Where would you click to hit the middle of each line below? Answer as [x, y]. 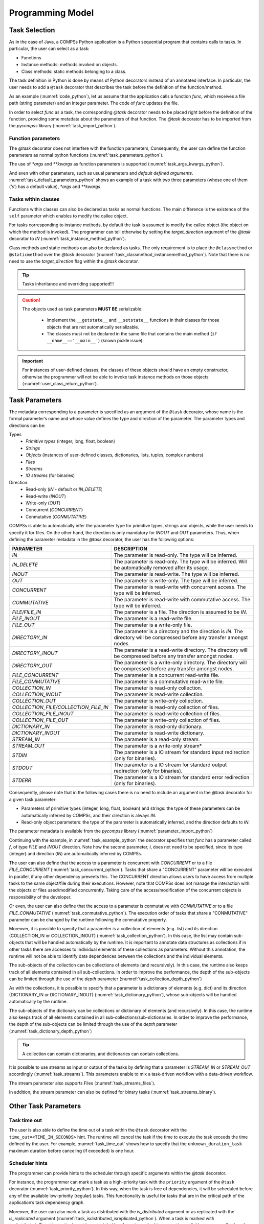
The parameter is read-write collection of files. [167, 714]
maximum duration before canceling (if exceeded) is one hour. [72, 1151]
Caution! [31, 300]
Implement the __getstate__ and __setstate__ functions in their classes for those [133, 320]
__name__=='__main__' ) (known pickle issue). [95, 341]
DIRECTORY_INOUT [35, 653]
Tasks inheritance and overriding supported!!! [68, 284]
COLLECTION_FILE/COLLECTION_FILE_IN [60, 707]
